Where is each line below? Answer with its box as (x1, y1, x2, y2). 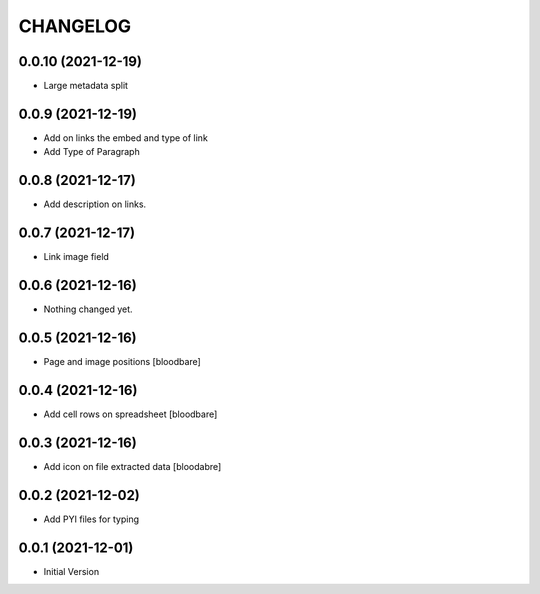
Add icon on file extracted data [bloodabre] (43, 460, 222, 472)
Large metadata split (43, 80, 129, 92)
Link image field (43, 251, 110, 263)
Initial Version (43, 565, 100, 577)
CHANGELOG (18, 15, 132, 37)
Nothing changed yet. (43, 303, 134, 315)
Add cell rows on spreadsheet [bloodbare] (43, 408, 218, 420)
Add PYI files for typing (43, 513, 140, 525)
